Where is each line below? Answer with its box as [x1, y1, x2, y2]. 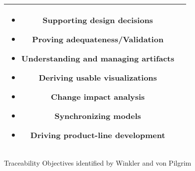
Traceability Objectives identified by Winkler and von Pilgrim [4, 158, 192, 168]
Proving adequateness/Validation [32, 33, 164, 45]
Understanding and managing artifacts [21, 53, 175, 64]
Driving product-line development [30, 129, 165, 141]
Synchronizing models [54, 110, 141, 121]
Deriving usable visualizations [39, 72, 157, 83]
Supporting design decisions [42, 14, 153, 26]
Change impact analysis [51, 91, 145, 102]
